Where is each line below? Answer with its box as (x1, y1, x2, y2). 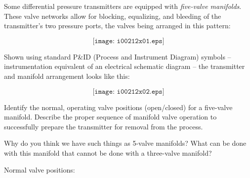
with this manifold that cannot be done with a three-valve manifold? (4, 147, 212, 158)
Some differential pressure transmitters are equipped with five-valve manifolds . (4, 1, 242, 11)
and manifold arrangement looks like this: (4, 70, 130, 81)
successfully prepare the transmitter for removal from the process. (4, 121, 203, 131)
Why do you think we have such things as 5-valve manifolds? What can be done (4, 138, 247, 148)
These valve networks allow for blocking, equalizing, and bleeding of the (4, 10, 221, 21)
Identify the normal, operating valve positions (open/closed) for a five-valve (4, 102, 233, 112)
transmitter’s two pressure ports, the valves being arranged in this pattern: (4, 20, 231, 31)
